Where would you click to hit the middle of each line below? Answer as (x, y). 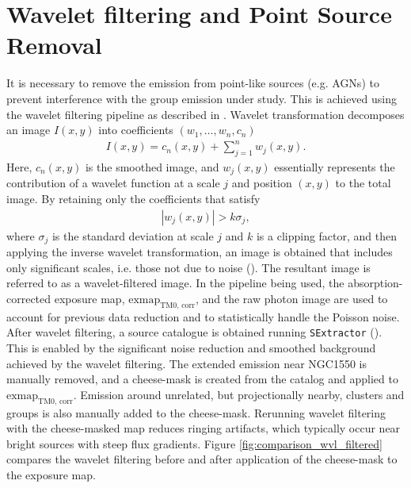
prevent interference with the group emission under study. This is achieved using (202, 98)
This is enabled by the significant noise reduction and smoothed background (191, 347)
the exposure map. (51, 474)
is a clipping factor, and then (327, 235)
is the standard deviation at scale (133, 235)
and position (262, 183)
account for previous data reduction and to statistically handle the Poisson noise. (203, 316)
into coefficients (136, 130)
